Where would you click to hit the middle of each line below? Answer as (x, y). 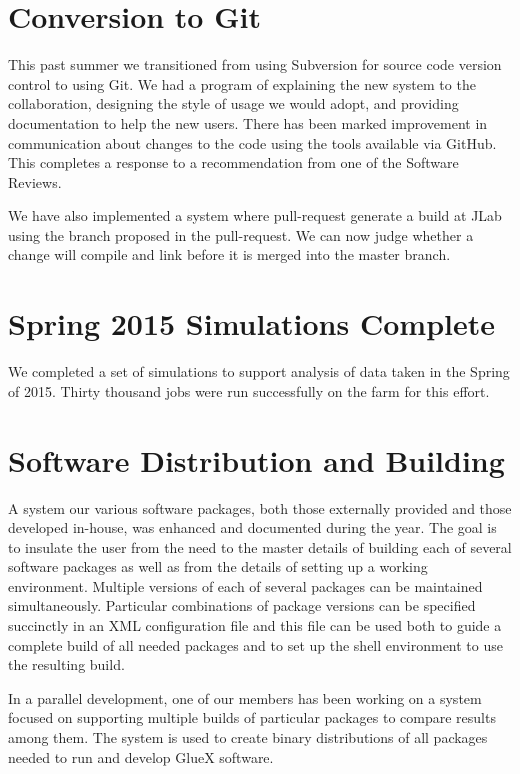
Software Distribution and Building (256, 459)
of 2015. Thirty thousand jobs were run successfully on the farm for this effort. (249, 390)
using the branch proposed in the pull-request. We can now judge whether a (241, 234)
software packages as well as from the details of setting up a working (218, 566)
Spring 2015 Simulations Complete (251, 323)
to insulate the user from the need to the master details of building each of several (260, 546)
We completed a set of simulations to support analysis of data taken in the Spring (259, 371)
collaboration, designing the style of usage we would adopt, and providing (233, 103)
